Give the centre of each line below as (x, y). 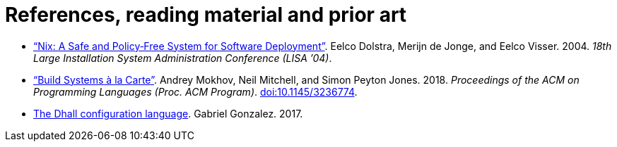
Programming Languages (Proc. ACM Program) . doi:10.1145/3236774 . (195, 91)
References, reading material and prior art (206, 15)
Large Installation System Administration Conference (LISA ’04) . (183, 58)
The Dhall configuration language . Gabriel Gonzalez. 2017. (168, 113)
